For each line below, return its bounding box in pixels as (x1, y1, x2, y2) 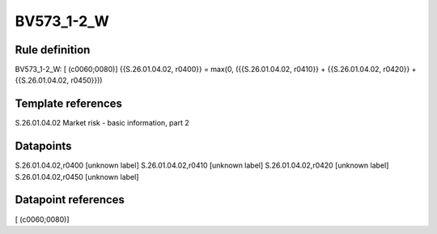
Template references (15, 97, 123, 111)
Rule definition (15, 43, 91, 57)
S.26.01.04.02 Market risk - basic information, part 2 (15, 118, 189, 128)
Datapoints (15, 139, 72, 153)
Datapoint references (15, 193, 125, 206)
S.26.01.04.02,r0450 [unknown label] (15, 172, 139, 181)
